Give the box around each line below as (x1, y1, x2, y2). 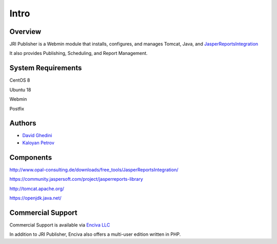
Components (9, 153, 52, 162)
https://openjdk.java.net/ (9, 195, 62, 201)
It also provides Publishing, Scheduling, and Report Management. (9, 50, 148, 57)
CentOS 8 (9, 77, 30, 83)
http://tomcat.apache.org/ (9, 185, 64, 192)
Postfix (9, 105, 25, 111)
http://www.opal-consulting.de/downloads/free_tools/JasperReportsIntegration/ (9, 166, 179, 173)
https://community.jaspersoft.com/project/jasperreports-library (9, 176, 143, 182)
